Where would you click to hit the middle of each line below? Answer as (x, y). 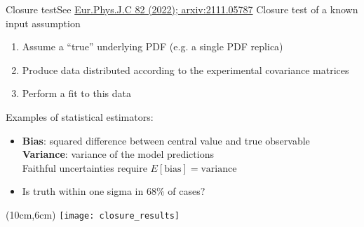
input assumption (43, 23)
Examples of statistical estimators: (80, 116)
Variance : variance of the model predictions (118, 154)
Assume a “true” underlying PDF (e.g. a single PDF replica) (153, 46)
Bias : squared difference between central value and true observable (166, 140)
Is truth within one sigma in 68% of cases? (114, 191)
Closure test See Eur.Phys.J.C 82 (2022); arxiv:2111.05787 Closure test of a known (182, 9)
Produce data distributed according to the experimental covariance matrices (186, 69)
